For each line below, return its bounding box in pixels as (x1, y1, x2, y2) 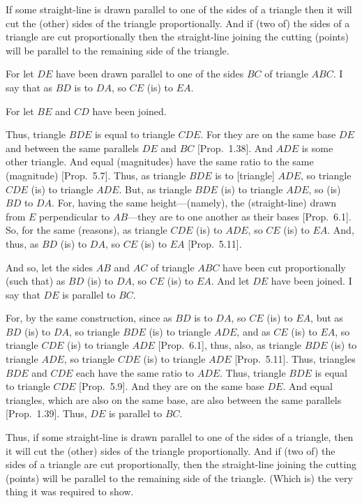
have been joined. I (271, 273, 352, 288)
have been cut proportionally (223, 260, 346, 274)
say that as (6, 80, 53, 94)
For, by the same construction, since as (6, 310, 172, 325)
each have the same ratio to (76, 365, 194, 380)
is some (301, 140, 333, 155)
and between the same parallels (6, 140, 139, 155)
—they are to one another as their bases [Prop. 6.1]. (128, 209, 352, 223)
